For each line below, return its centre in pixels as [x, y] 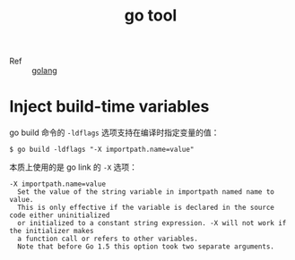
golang [45, 71]
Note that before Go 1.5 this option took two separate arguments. [146, 247]
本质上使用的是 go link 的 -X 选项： [73, 167]
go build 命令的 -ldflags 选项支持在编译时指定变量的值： [114, 133]
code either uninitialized [60, 215]
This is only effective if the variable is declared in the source [146, 208]
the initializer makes [52, 231]
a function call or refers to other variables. [108, 239]
